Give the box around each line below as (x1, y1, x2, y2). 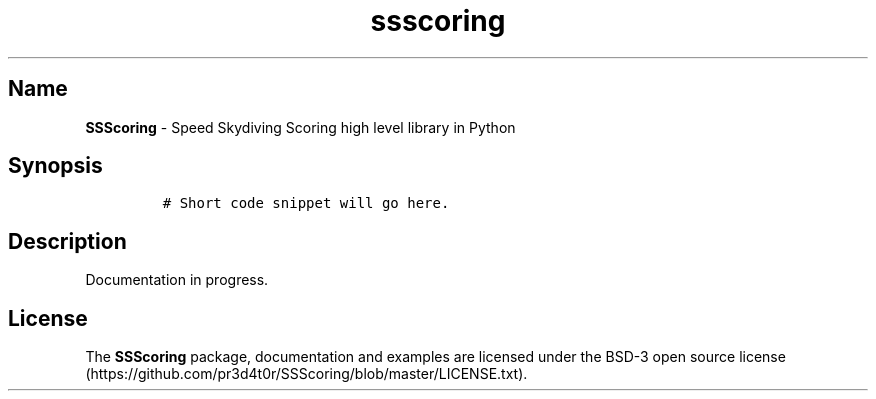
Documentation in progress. (85, 271, 269, 289)
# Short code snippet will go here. (162, 195, 450, 212)
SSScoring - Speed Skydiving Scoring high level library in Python (85, 118, 516, 136)
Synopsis (8, 153, 103, 179)
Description (8, 228, 127, 254)
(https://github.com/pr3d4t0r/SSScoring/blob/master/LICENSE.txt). (85, 365, 528, 383)
